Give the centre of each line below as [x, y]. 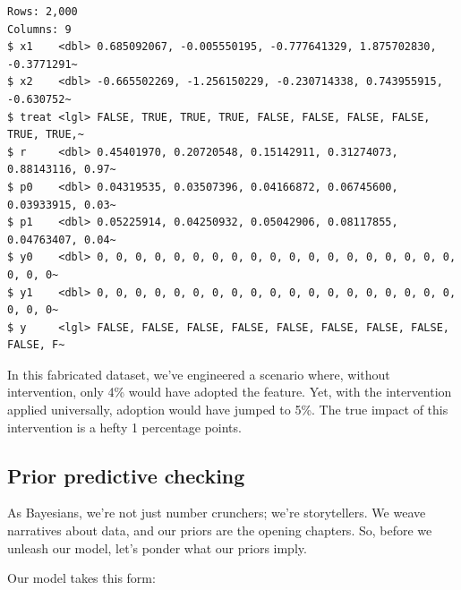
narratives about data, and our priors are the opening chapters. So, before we [220, 530]
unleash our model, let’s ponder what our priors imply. [157, 547]
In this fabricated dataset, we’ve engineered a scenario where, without [199, 374]
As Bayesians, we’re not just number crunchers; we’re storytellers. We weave [217, 513]
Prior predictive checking [126, 475]
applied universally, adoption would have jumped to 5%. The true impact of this [228, 410]
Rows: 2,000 [43, 12]
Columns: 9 [39, 29]
